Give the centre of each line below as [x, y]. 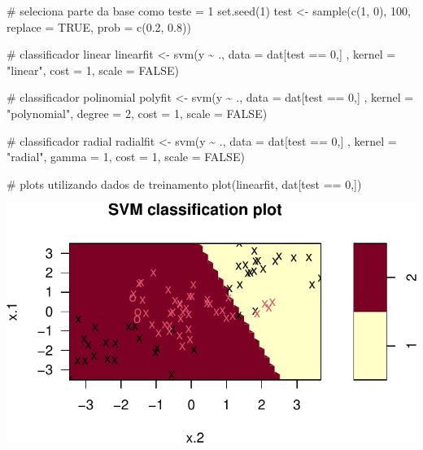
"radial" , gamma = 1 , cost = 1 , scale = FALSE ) [126, 157]
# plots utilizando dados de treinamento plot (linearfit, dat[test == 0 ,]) [184, 183]
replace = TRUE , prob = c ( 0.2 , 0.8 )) [99, 26]
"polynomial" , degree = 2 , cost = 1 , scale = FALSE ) [137, 113]
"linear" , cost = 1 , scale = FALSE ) [93, 70]
